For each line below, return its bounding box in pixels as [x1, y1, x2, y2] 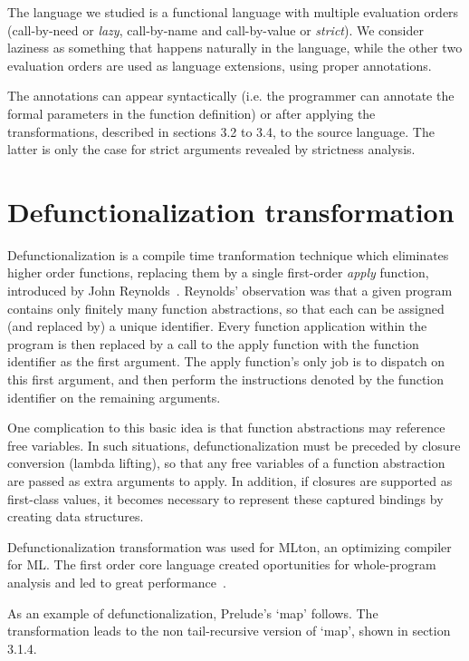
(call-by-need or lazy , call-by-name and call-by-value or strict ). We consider [7, 20, 424, 39]
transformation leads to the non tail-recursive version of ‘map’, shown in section [7, 621, 451, 640]
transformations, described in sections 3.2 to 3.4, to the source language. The [7, 122, 435, 141]
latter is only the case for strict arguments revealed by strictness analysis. [7, 140, 416, 159]
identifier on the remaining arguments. [7, 387, 221, 406]
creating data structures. [7, 507, 144, 526]
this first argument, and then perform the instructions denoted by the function [7, 370, 445, 389]
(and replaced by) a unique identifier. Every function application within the [7, 316, 427, 335]
